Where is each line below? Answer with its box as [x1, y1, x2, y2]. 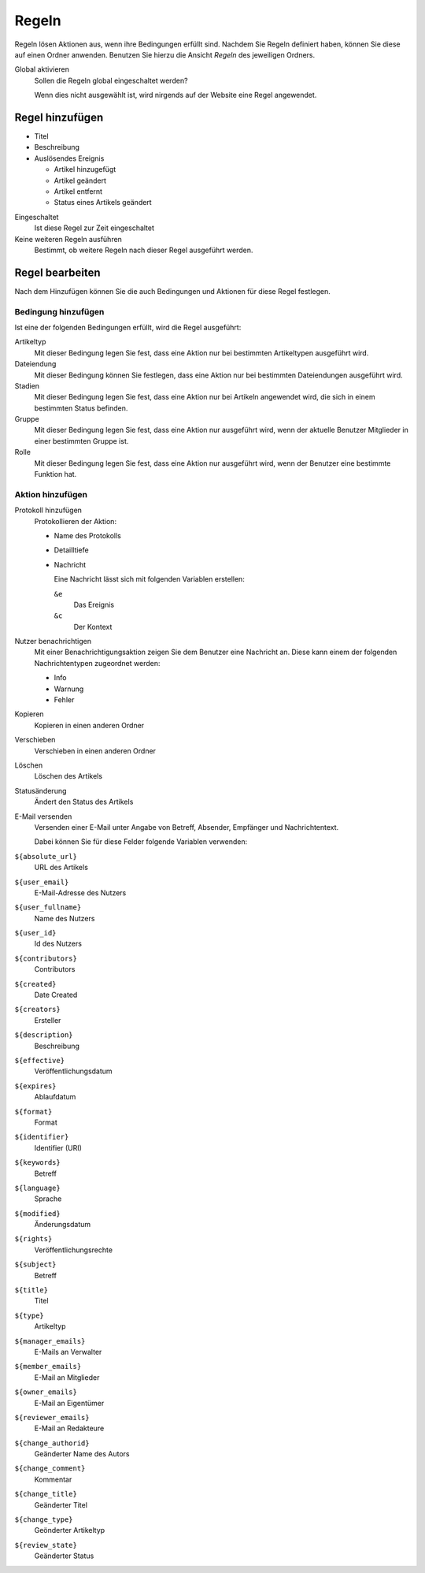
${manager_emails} [14, 1337, 86, 1345]
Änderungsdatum [34, 1220, 91, 1229]
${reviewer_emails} [14, 1413, 90, 1422]
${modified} [14, 1209, 61, 1218]
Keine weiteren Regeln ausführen [14, 234, 122, 244]
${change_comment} [14, 1464, 86, 1473]
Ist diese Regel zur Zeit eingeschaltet [34, 223, 155, 232]
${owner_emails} [14, 1388, 78, 1396]
